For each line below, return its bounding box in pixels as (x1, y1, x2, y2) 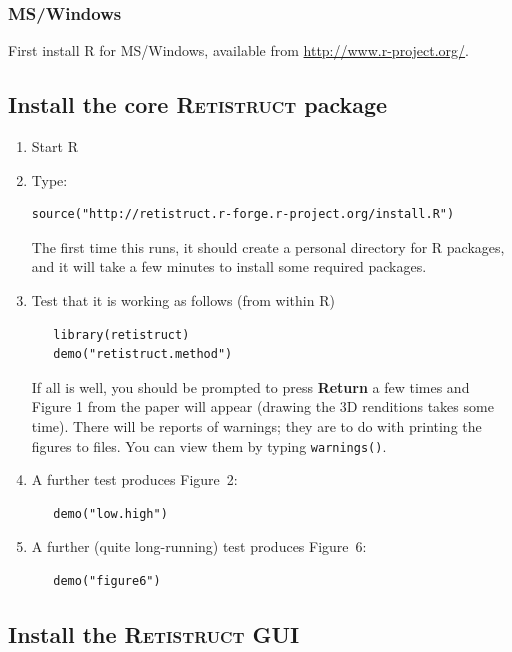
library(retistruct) (53, 327, 190, 342)
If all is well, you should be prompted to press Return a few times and (31, 376, 470, 397)
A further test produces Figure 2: (31, 469, 238, 490)
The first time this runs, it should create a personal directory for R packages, (31, 236, 505, 257)
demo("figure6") (53, 573, 161, 588)
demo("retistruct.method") (53, 347, 233, 362)
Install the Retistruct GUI (8, 618, 300, 649)
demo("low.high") (53, 506, 168, 521)
